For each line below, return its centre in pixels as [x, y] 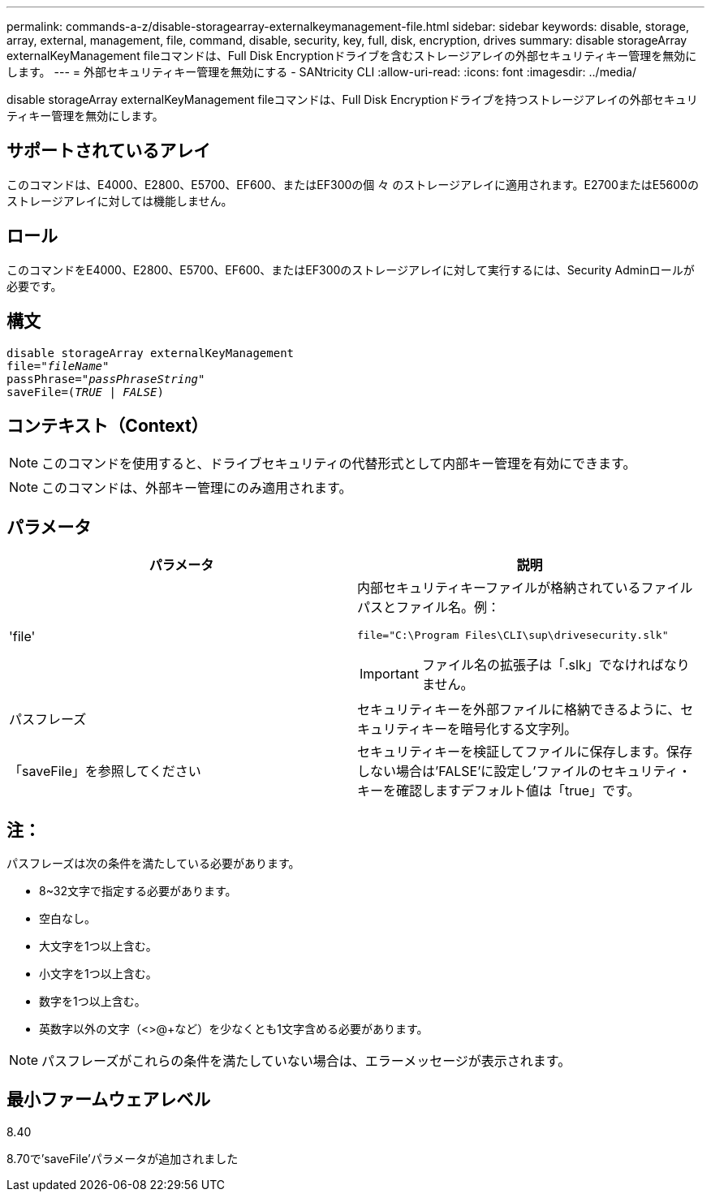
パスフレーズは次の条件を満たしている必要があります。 [153, 864]
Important [389, 674]
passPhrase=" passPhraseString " [106, 379]
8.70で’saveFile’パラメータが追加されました [123, 1158]
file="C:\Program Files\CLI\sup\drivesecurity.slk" [513, 636]
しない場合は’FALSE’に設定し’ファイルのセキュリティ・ [524, 771]
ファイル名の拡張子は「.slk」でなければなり [556, 665]
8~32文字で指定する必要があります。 [138, 891]
